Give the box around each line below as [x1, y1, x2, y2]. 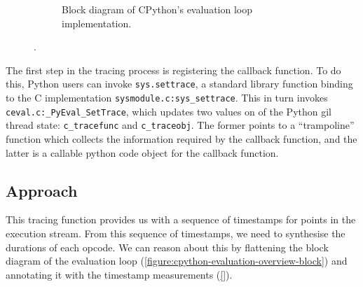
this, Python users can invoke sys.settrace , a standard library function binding [6, 76, 353, 91]
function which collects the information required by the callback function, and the [6, 132, 357, 146]
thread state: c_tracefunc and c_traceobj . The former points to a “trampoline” [6, 118, 355, 132]
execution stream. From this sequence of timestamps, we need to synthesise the [6, 225, 345, 240]
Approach [6, 179, 78, 201]
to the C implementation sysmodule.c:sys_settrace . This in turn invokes [6, 90, 328, 105]
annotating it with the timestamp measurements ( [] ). [6, 267, 233, 281]
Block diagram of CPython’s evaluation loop [62, 2, 252, 16]
